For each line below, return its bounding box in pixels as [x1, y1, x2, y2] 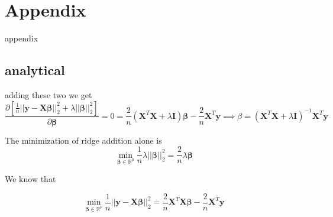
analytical [5, 61, 65, 79]
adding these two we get [5, 88, 92, 101]
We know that [5, 173, 56, 185]
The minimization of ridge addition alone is [5, 134, 162, 146]
